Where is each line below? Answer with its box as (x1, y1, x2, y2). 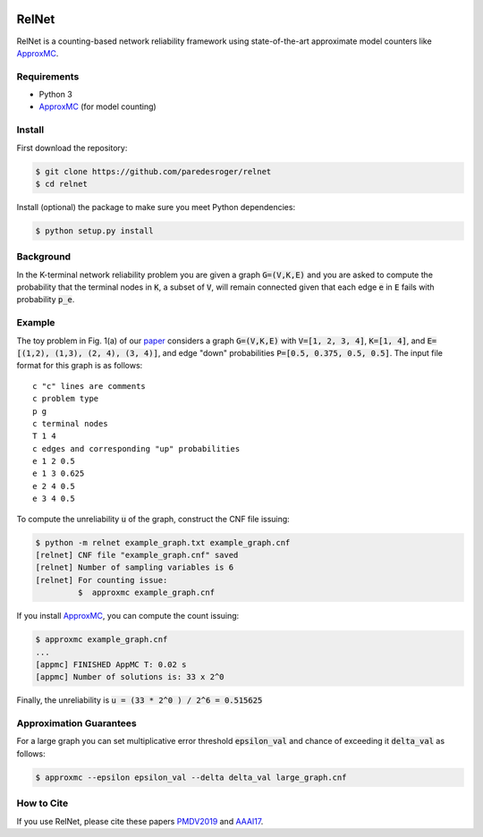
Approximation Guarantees (16, 717, 138, 730)
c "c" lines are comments (32, 381, 147, 391)
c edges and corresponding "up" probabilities (32, 444, 241, 453)
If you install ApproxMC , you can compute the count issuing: (16, 611, 240, 621)
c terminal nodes (32, 418, 108, 428)
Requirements (16, 70, 80, 82)
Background (16, 250, 72, 263)
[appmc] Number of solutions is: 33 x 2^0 (35, 672, 225, 682)
